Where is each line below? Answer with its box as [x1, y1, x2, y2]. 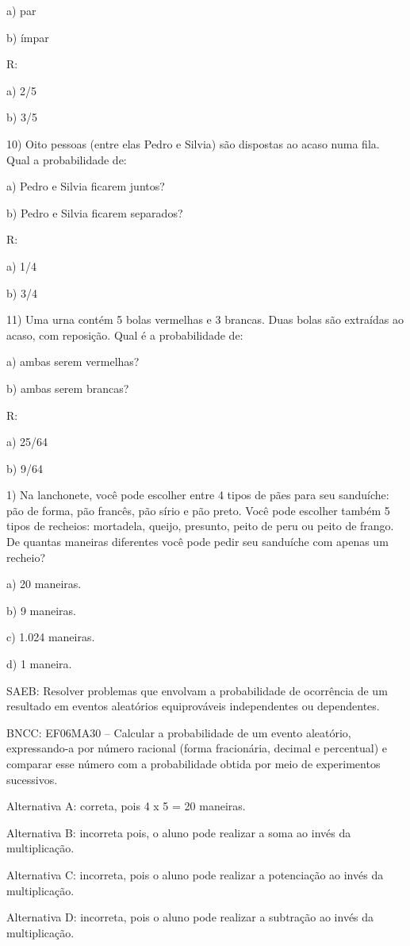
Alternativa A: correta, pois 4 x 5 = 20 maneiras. [6, 798, 246, 814]
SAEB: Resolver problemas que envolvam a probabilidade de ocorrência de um [6, 682, 388, 698]
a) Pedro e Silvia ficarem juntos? [6, 178, 165, 194]
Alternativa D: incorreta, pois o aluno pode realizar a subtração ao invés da [6, 909, 374, 925]
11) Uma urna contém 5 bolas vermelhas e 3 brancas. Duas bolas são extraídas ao [6, 311, 404, 328]
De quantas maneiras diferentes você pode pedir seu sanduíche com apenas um [6, 533, 389, 550]
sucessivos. [6, 771, 58, 787]
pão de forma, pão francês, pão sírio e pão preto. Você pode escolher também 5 [6, 502, 390, 518]
